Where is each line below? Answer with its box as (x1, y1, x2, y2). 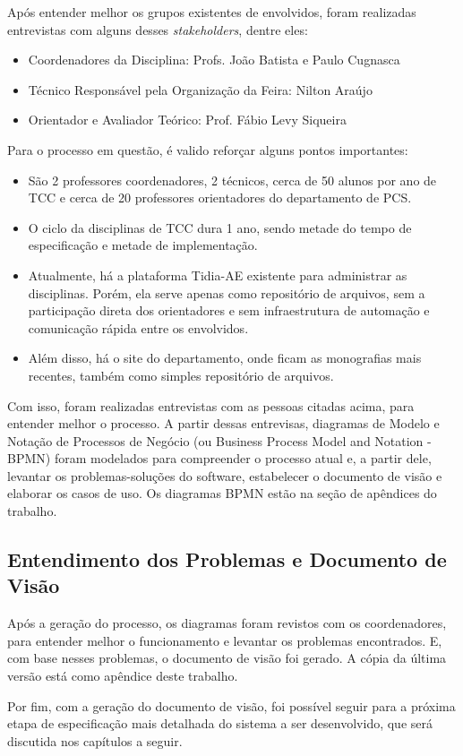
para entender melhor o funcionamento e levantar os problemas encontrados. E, (7, 631, 442, 649)
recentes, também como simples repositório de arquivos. (28, 365, 334, 384)
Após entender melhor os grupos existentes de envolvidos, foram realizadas (7, 3, 416, 21)
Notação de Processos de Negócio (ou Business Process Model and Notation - (7, 431, 432, 450)
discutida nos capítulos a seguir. (7, 731, 183, 750)
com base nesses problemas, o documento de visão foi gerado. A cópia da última (7, 649, 447, 667)
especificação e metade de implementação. (28, 236, 258, 254)
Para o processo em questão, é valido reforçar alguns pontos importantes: (7, 140, 408, 159)
